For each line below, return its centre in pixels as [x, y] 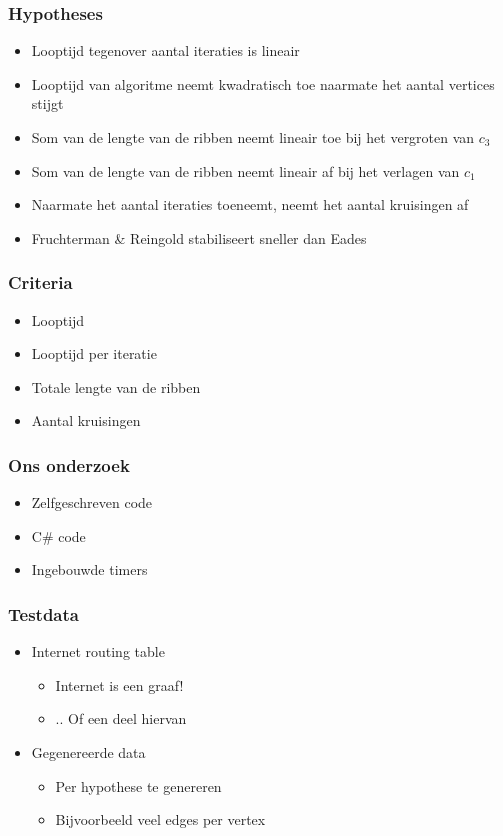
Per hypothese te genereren [138, 785]
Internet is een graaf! [119, 684]
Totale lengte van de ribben [116, 386]
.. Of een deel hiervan [121, 718]
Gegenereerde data [88, 751]
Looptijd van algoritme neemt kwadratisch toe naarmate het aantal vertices [263, 83]
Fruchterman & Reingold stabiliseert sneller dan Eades [199, 237]
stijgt [47, 103]
